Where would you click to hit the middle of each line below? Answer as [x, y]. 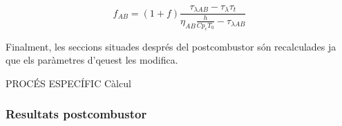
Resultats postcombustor [76, 114]
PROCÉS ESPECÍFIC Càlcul [68, 83]
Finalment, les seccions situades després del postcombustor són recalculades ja [171, 46]
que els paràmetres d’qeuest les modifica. [92, 60]
